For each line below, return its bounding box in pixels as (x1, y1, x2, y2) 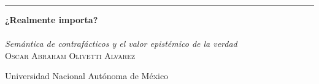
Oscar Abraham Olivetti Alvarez (5, 49, 136, 61)
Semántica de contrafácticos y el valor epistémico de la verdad (5, 37, 237, 50)
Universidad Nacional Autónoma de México (5, 69, 169, 82)
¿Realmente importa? (5, 13, 98, 26)
